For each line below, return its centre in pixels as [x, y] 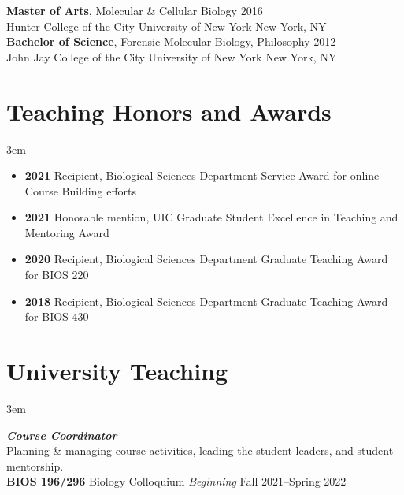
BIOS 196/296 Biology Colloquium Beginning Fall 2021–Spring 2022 [176, 481]
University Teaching [117, 371]
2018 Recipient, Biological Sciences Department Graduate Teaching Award [206, 301]
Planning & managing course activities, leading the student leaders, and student [200, 450]
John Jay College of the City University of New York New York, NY [172, 56]
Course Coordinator [62, 435]
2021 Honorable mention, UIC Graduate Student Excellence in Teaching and [211, 217]
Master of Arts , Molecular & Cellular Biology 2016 [135, 10]
